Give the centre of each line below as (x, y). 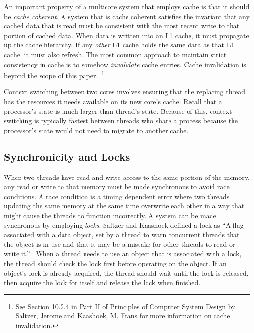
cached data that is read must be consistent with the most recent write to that (122, 26)
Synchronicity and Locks (67, 156)
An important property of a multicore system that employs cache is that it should (127, 6)
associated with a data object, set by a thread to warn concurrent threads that (122, 234)
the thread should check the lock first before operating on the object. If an (115, 263)
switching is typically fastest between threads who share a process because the (121, 121)
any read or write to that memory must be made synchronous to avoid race (117, 187)
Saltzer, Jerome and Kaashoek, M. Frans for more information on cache (123, 316)
